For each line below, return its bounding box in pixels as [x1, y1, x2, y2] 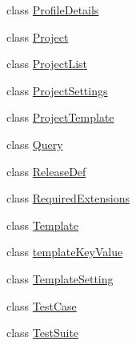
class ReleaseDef [6, 162, 86, 179]
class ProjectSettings [6, 82, 108, 98]
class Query [6, 135, 63, 152]
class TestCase [6, 297, 77, 314]
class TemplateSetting [6, 270, 114, 287]
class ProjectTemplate [6, 109, 114, 126]
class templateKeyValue [6, 243, 123, 260]
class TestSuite [6, 324, 79, 341]
